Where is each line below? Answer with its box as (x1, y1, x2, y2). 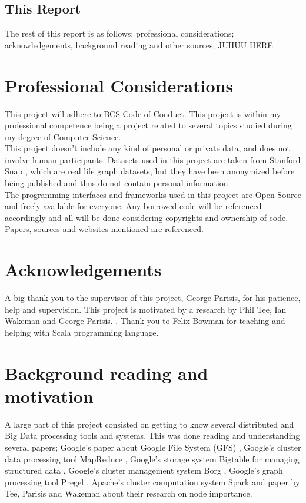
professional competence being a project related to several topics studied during (5, 119, 292, 131)
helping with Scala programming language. (5, 326, 159, 338)
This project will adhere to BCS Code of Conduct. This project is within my (5, 107, 281, 120)
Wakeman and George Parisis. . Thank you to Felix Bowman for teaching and (5, 315, 285, 327)
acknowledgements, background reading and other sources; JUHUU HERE (5, 38, 273, 51)
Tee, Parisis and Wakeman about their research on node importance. (5, 487, 252, 499)
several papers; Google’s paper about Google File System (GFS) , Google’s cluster (5, 441, 301, 454)
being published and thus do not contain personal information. (5, 177, 231, 189)
